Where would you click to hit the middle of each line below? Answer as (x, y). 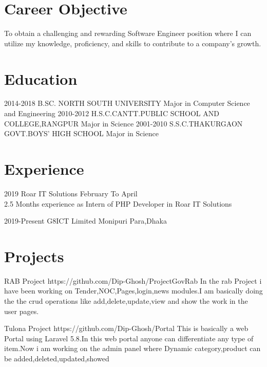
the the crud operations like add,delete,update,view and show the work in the (126, 301)
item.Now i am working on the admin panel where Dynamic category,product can (132, 348)
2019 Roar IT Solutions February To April (71, 193)
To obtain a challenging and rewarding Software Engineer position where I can (128, 33)
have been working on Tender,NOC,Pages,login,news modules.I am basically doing (133, 291)
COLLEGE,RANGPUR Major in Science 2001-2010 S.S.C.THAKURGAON (123, 123)
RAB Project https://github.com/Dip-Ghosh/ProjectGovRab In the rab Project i (133, 280)
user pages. (22, 311)
